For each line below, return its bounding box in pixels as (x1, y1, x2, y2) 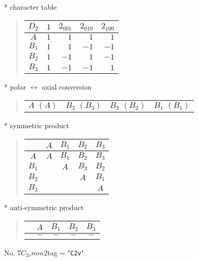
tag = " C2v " (47, 247, 84, 257)
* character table (4, 2, 57, 12)
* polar (4, 81, 26, 92)
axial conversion (42, 81, 92, 92)
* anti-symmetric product (4, 202, 84, 213)
